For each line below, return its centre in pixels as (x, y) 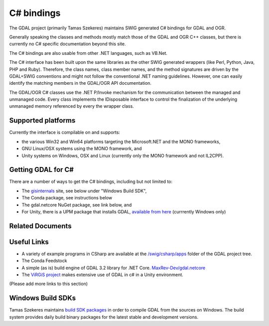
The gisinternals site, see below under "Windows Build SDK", (84, 191)
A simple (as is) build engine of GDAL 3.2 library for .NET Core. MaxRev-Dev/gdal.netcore (114, 268)
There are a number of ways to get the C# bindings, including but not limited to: (91, 181)
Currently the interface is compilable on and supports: (65, 133)
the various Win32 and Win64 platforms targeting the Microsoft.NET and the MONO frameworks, (121, 142)
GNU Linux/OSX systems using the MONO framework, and (82, 149)
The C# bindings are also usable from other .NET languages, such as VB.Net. (88, 53)
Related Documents (40, 226)
